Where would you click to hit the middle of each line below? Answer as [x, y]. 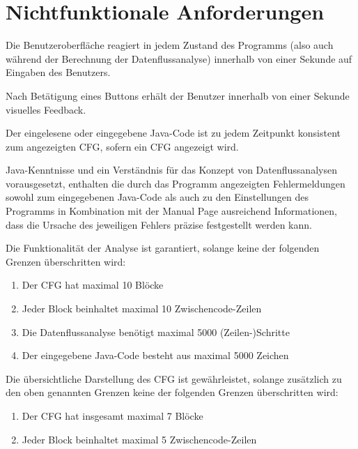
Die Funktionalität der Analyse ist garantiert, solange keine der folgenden [163, 248]
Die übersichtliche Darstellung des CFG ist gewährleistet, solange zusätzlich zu [174, 378]
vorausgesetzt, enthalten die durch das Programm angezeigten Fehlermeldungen [176, 183]
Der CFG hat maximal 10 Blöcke [93, 285]
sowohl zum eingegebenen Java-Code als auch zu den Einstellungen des [157, 197]
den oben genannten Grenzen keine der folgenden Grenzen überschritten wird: [172, 392]
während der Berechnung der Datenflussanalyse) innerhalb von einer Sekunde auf [179, 58]
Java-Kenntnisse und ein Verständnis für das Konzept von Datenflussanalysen [171, 170]
